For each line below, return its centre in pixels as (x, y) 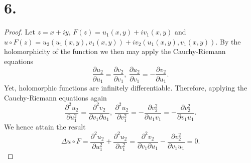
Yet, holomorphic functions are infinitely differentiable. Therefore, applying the (126, 88)
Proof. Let (20, 32)
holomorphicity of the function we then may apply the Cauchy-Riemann (115, 51)
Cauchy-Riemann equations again (55, 97)
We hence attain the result (45, 126)
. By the (228, 41)
